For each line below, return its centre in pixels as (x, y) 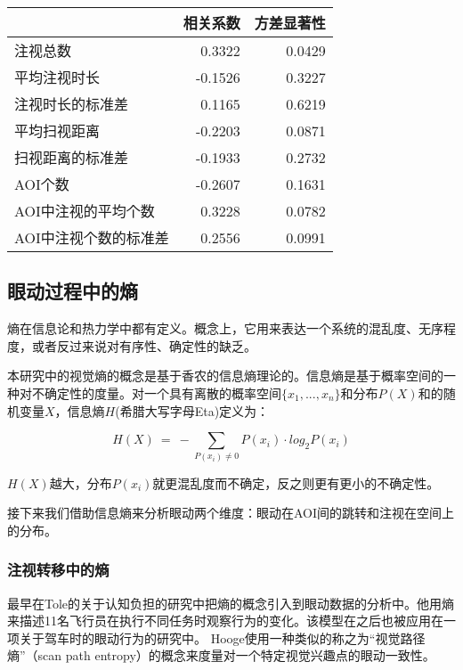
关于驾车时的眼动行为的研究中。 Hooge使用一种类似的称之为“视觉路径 (222, 637)
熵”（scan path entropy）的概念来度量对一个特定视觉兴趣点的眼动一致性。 (221, 655)
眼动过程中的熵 (73, 291)
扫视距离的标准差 (72, 157)
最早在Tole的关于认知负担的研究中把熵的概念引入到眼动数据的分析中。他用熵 (231, 603)
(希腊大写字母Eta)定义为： (192, 410)
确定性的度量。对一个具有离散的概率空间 (162, 392)
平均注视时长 (57, 77)
